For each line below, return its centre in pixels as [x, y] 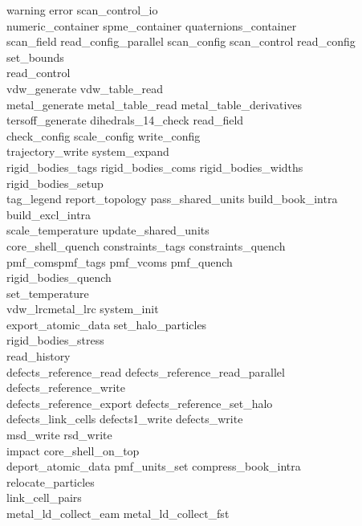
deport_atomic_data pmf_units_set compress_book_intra [154, 466]
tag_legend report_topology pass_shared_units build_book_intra [172, 199]
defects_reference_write [66, 387]
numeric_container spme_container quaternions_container [152, 25]
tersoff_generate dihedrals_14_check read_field [125, 120]
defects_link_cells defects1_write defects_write [125, 419]
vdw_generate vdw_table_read [85, 88]
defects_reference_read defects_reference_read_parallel [146, 371]
